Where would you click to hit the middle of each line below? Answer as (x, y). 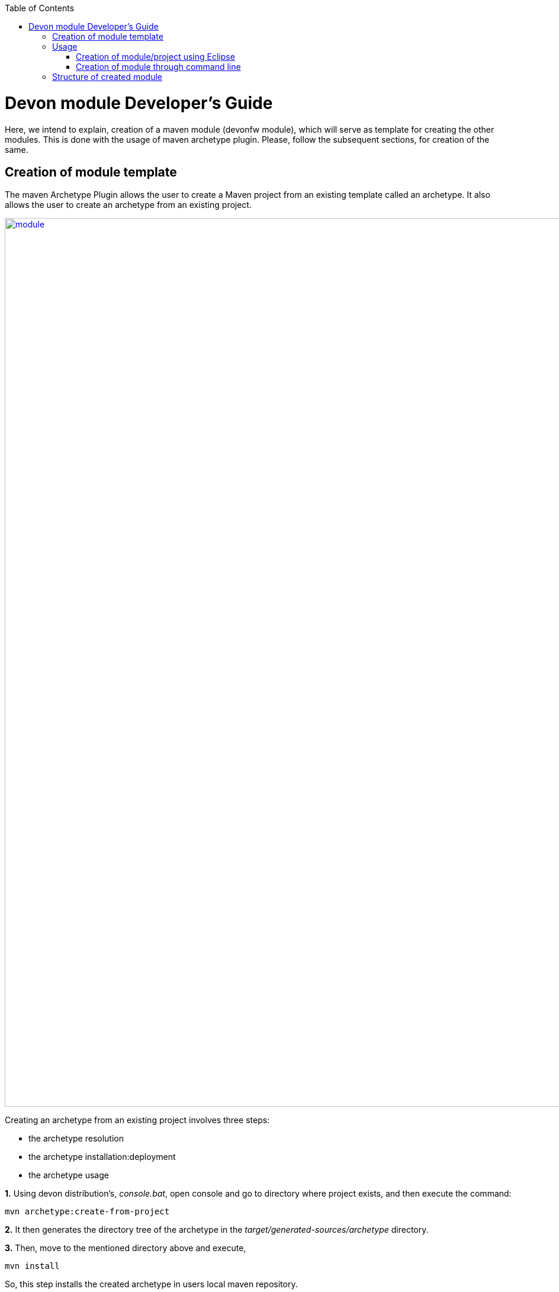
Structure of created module (107, 77)
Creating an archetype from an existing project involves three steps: (137, 1120)
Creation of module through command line (158, 67)
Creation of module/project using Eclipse (155, 57)
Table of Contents (40, 8)
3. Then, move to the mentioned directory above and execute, (126, 1248)
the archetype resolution (76, 1139)
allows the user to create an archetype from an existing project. (128, 205)
